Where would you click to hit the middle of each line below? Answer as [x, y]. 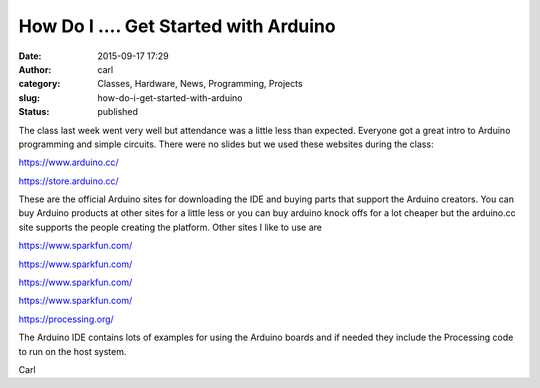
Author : [35, 69]
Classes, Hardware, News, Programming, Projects [200, 84]
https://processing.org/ [66, 319]
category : [39, 84]
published [118, 112]
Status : [34, 112]
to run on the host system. [72, 351]
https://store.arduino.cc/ [68, 181]
